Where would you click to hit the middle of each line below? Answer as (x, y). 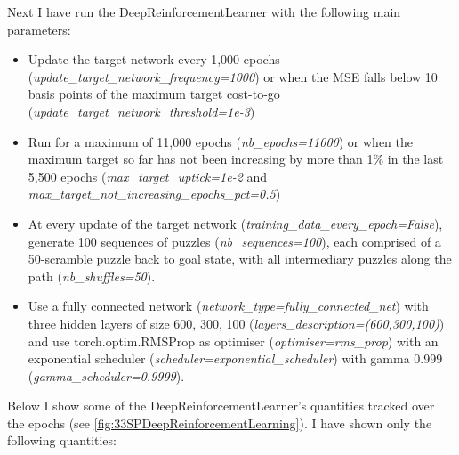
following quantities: (62, 440)
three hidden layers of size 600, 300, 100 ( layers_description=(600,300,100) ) (236, 323)
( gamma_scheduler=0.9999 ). (106, 375)
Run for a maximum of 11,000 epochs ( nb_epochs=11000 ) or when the (220, 141)
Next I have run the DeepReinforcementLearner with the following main (204, 12)
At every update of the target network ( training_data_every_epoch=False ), (235, 223)
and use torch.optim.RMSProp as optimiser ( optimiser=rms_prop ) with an (233, 341)
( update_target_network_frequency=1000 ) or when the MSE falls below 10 (233, 76)
